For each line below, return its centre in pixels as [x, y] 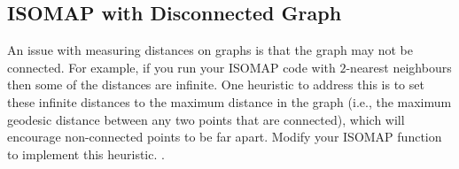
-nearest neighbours [399, 67]
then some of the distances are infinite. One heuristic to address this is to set [216, 84]
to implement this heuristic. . [86, 154]
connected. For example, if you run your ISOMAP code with [171, 67]
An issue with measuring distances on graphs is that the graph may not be [210, 50]
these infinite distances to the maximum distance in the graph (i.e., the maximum [229, 101]
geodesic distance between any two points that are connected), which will [206, 119]
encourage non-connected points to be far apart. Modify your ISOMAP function [225, 137]
